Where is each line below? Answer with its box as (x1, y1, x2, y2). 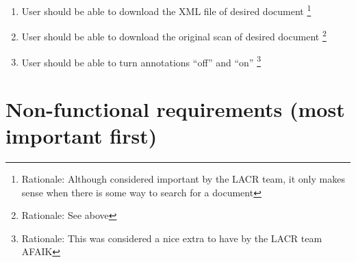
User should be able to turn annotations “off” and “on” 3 (21, 53, 261, 69)
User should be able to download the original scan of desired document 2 (21, 27, 327, 43)
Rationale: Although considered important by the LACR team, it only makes (21, 172, 345, 186)
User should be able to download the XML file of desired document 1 (21, 2, 311, 18)
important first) (5, 122, 157, 150)
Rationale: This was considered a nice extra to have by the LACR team (21, 231, 322, 245)
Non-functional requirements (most (5, 94, 345, 122)
